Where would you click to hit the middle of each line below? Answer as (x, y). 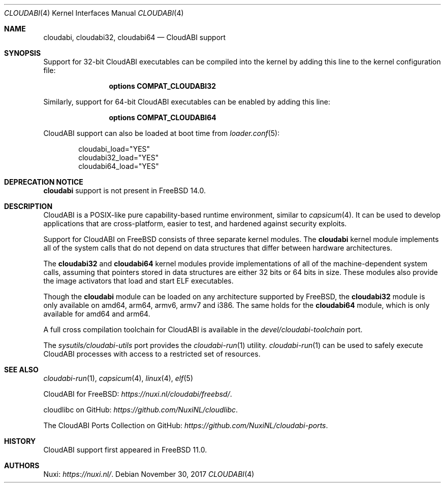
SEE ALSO (21, 370)
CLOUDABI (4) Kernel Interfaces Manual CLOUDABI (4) (94, 13)
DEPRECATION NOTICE (44, 182)
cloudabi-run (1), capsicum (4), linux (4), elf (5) (118, 378)
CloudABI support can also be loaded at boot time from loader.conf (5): (162, 133)
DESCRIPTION (28, 206)
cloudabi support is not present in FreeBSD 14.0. (124, 190)
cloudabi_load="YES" (114, 149)
